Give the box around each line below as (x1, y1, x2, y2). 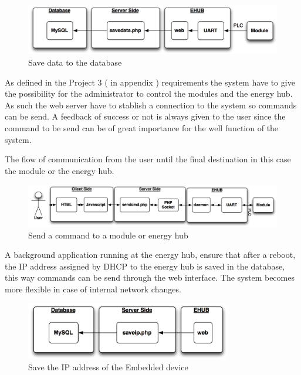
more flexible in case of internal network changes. (5, 283, 181, 295)
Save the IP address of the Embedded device (28, 361, 188, 373)
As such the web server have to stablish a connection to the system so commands (5, 98, 297, 111)
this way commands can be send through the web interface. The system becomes (5, 271, 295, 284)
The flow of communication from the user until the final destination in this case (5, 153, 291, 165)
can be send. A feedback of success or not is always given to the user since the (5, 110, 286, 122)
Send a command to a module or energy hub (28, 229, 188, 241)
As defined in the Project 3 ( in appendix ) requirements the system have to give (5, 76, 295, 88)
